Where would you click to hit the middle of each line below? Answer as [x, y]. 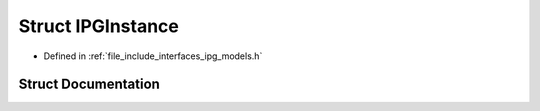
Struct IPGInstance [99, 26]
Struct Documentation [89, 84]
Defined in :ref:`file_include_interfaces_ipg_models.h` [153, 56]
